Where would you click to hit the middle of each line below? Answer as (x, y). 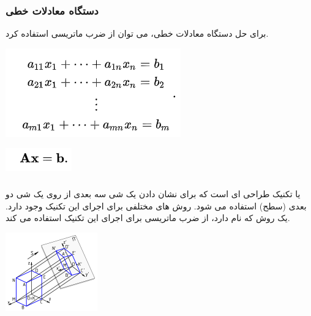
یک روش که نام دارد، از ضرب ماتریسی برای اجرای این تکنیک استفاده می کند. (148, 218)
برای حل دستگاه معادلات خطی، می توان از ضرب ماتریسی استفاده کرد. (137, 33)
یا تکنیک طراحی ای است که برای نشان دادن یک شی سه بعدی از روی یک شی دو (153, 193)
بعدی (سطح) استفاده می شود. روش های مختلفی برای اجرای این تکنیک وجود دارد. (156, 205)
